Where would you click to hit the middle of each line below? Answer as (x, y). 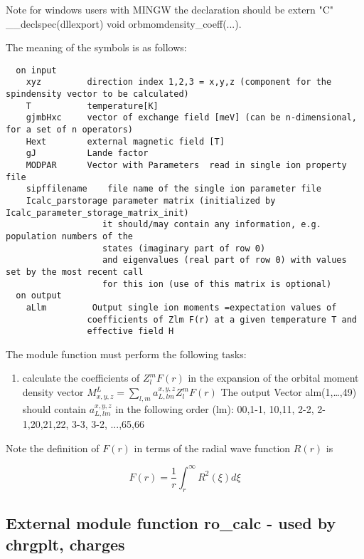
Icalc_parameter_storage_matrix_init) (97, 213)
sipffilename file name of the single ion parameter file (173, 189)
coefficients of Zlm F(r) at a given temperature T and (222, 319)
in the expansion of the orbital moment (273, 378)
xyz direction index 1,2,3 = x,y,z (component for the (179, 82)
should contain (54, 408)
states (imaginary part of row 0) (184, 248)
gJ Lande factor (87, 153)
